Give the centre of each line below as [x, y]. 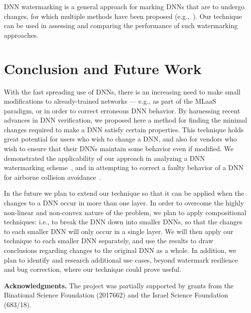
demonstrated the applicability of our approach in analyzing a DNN [104, 158]
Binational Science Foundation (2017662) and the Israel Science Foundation [116, 295]
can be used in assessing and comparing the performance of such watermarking [121, 25]
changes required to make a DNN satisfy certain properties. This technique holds [124, 129]
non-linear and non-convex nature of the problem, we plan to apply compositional [125, 212]
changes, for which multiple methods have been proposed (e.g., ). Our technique [123, 16]
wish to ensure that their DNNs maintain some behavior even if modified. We [119, 149]
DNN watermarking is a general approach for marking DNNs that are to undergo [124, 6]
